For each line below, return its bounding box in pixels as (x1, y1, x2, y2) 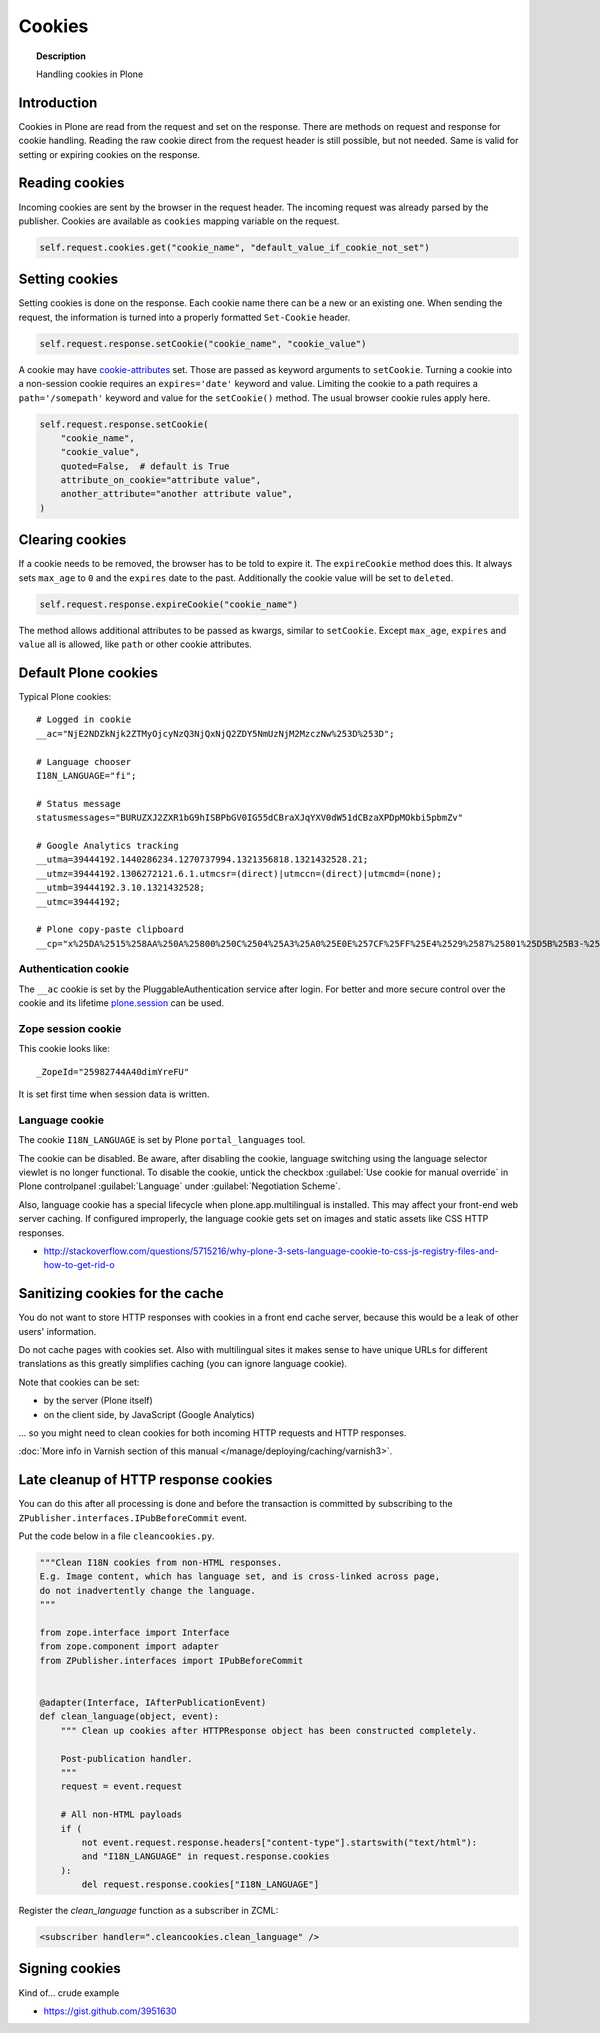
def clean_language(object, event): (39, 1711, 220, 1722)
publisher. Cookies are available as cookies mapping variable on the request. (18, 215, 340, 227)
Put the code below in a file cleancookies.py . (18, 1530, 215, 1542)
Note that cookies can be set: (18, 1376, 140, 1388)
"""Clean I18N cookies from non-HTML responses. (39, 1557, 283, 1569)
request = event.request (60, 1781, 183, 1792)
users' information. (18, 1325, 97, 1337)
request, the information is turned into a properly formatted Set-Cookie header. (18, 311, 351, 323)
